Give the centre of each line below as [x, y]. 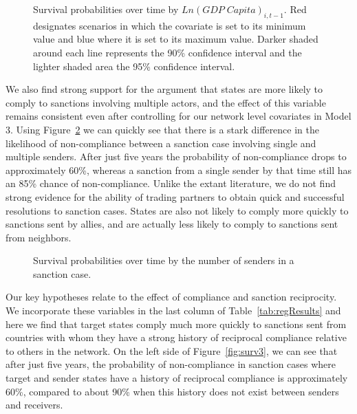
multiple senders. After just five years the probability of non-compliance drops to [176, 156]
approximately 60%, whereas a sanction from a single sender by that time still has [179, 170]
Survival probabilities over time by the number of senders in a [164, 260]
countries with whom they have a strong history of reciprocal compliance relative [176, 337]
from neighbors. [39, 237]
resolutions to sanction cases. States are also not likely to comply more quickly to [177, 210]
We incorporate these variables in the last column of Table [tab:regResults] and [173, 310]
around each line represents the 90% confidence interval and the [167, 52]
